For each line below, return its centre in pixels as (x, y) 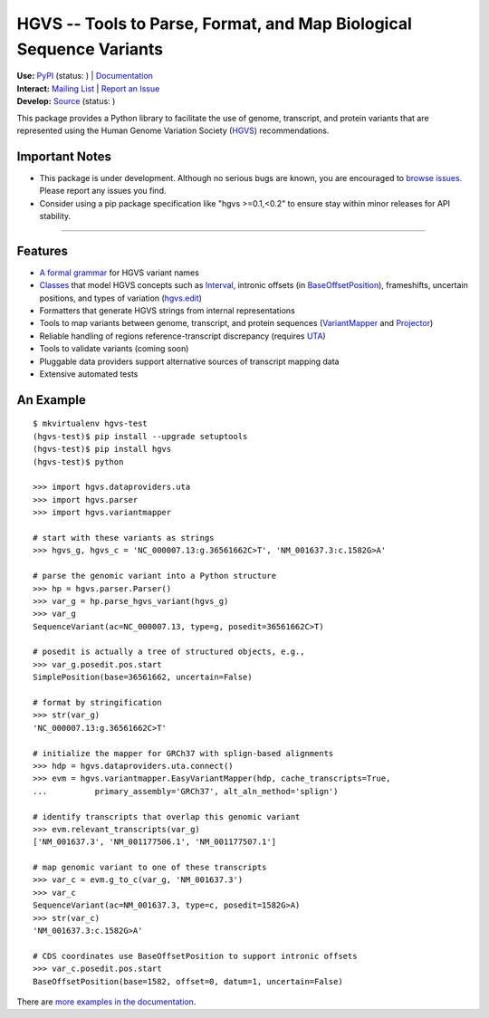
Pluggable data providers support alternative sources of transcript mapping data (189, 361)
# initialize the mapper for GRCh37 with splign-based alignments (183, 753)
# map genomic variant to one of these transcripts (150, 868)
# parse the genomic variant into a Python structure (154, 576)
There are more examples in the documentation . (106, 1002)
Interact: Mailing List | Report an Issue (88, 88)
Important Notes (64, 156)
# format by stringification (97, 703)
